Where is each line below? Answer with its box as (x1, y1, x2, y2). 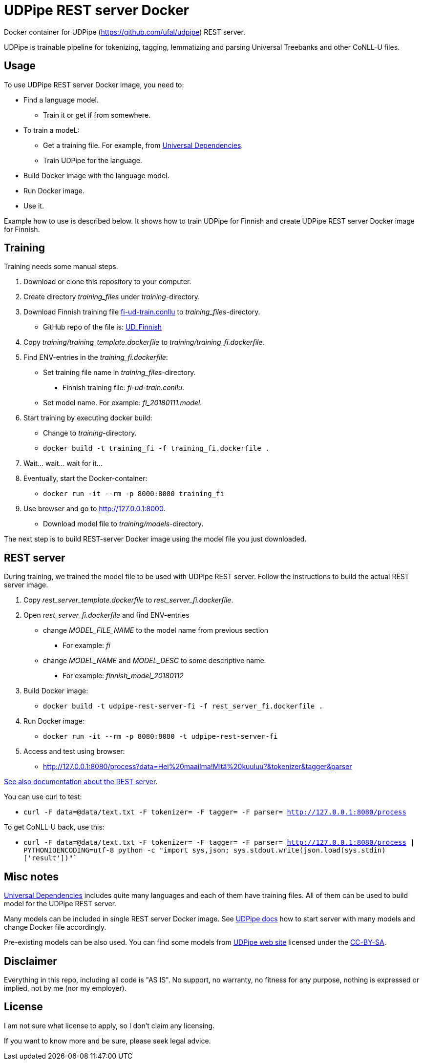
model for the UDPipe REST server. (4, 899, 117, 908)
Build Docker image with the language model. (23, 171, 169, 180)
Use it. (23, 201, 44, 210)
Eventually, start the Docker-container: (23, 474, 148, 483)
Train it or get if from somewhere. (43, 110, 151, 119)
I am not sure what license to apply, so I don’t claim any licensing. (4, 1021, 215, 1030)
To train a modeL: (23, 125, 80, 134)
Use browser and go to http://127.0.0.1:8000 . (23, 504, 166, 513)
